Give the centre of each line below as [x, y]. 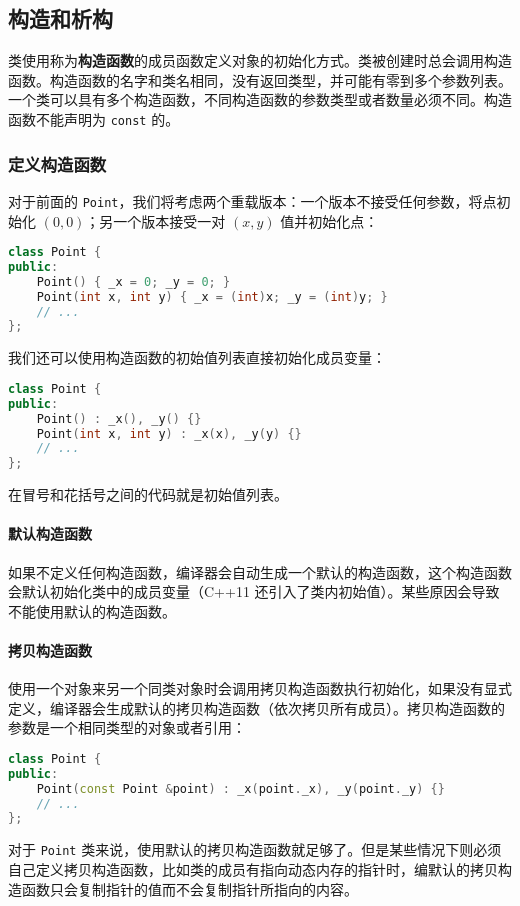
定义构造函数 [57, 163]
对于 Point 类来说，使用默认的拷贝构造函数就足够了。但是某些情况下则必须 [255, 849]
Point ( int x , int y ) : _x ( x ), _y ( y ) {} [169, 433]
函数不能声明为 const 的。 [94, 118]
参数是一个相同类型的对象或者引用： [127, 727]
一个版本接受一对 [169, 220]
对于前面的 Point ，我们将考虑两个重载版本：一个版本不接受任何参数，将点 [252, 200]
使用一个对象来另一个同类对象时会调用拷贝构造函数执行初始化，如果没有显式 [260, 688]
